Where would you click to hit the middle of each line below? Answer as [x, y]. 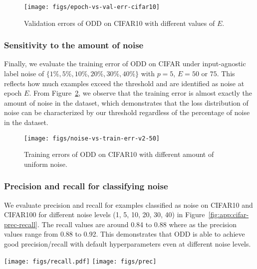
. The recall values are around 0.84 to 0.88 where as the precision [137, 224]
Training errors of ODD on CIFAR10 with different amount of [119, 154]
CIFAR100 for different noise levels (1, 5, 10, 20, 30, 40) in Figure [105, 214]
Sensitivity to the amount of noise [74, 45]
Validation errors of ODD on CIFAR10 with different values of [120, 23]
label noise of [24, 73]
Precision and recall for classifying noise [86, 186]
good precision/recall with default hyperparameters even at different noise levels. [128, 244]
